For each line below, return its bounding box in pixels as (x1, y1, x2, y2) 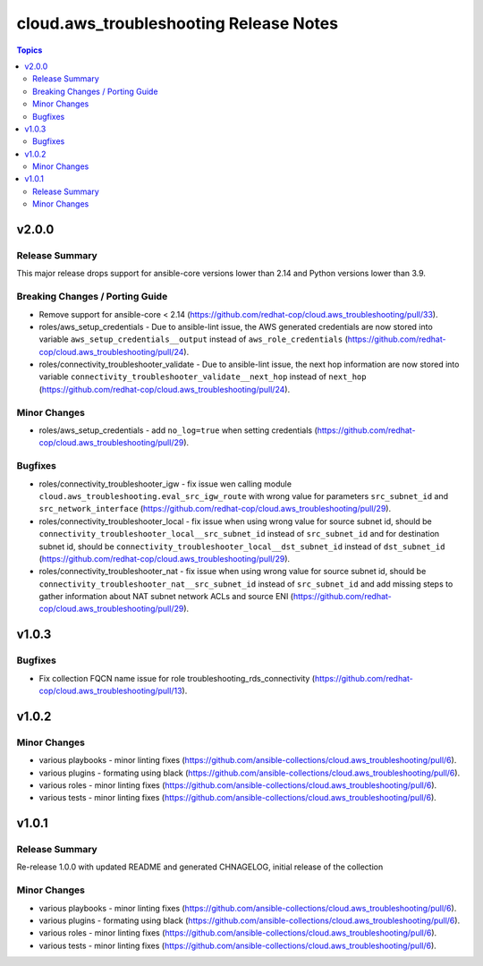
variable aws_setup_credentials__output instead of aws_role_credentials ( (38, 334, 349, 344)
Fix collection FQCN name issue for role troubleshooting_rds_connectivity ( (38, 673, 316, 683)
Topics (16, 45, 43, 55)
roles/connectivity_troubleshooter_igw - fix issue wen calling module (38, 479, 292, 489)
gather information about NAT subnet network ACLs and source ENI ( (38, 591, 294, 602)
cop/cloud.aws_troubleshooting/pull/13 (38, 685, 182, 696)
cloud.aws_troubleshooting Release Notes (16, 13, 339, 33)
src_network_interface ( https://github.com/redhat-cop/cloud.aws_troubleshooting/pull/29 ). (38, 504, 392, 514)
